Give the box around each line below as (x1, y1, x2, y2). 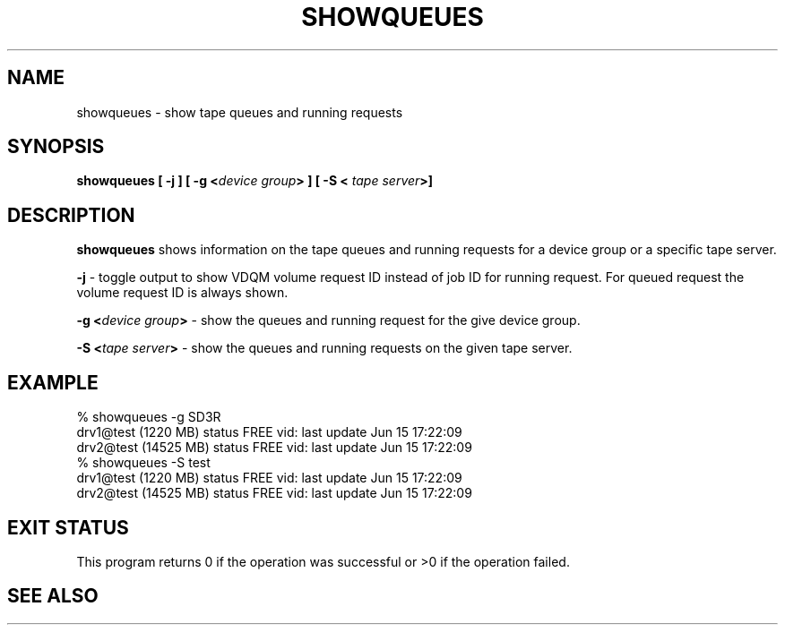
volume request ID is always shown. (76, 285, 289, 301)
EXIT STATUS (7, 516, 129, 539)
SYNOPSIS (7, 135, 105, 158)
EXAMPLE (7, 371, 99, 394)
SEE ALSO (7, 585, 99, 608)
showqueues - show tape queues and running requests (76, 104, 403, 120)
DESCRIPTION (7, 203, 135, 226)
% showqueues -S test (76, 455, 211, 471)
